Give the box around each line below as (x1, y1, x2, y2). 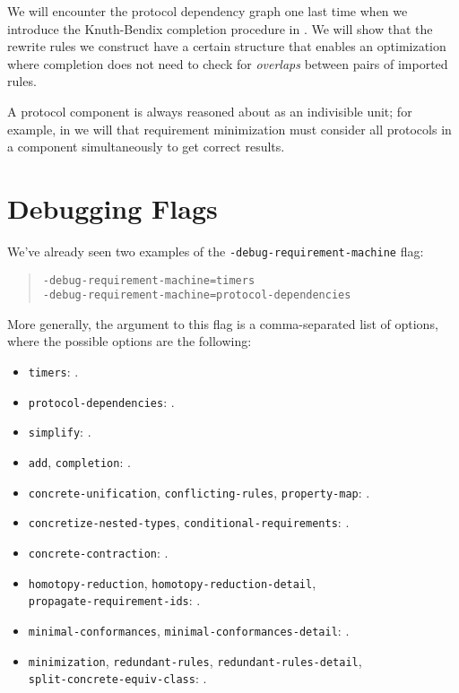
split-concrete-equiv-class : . (28, 669, 207, 688)
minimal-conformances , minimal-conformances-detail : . (28, 620, 350, 639)
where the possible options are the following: (7, 332, 252, 351)
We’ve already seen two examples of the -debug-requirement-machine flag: (7, 241, 424, 260)
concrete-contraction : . (28, 542, 169, 561)
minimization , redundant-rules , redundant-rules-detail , (28, 651, 362, 670)
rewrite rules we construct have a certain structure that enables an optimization (7, 37, 446, 56)
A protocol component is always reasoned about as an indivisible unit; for (7, 101, 412, 120)
